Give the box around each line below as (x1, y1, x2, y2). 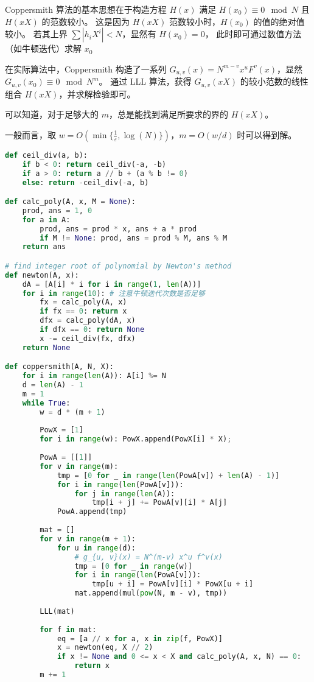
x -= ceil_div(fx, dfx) (40, 334, 136, 343)
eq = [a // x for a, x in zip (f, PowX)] (57, 634, 223, 643)
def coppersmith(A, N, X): (5, 362, 114, 371)
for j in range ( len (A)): (74, 489, 175, 498)
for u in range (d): (57, 543, 136, 552)
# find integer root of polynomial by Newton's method (5, 261, 232, 270)
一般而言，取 (5, 128, 56, 141)
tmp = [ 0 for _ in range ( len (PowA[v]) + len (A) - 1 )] (57, 471, 280, 480)
